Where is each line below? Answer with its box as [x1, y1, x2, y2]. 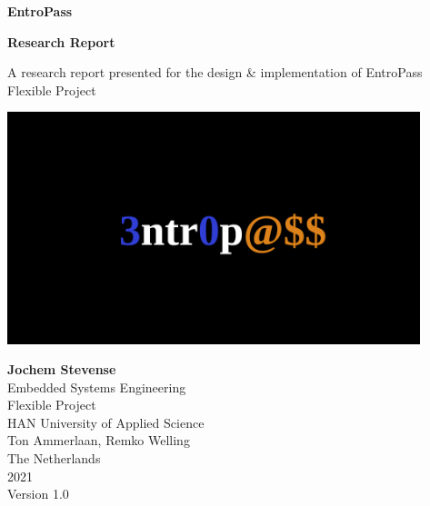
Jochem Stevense [7, 360, 116, 379]
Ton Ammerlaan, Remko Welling [7, 431, 190, 450]
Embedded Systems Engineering [7, 377, 186, 396]
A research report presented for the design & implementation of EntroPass [7, 63, 423, 82]
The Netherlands [7, 449, 101, 468]
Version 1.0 [7, 484, 69, 503]
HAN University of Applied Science [7, 412, 205, 432]
